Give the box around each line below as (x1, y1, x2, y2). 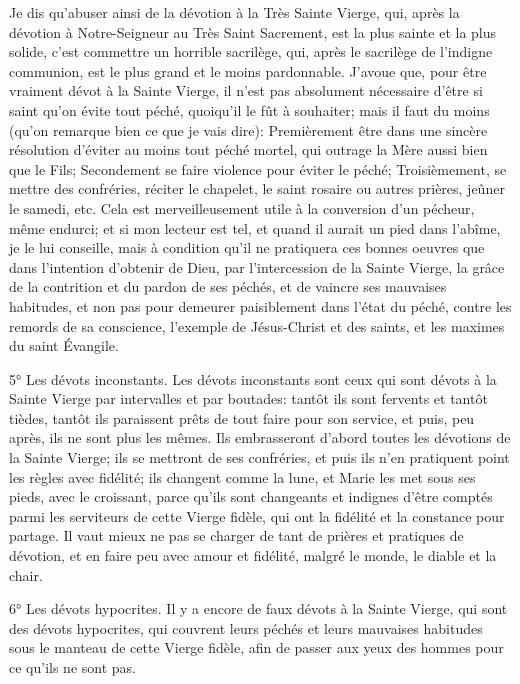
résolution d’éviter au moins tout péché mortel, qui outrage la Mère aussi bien (9, 139, 488, 160)
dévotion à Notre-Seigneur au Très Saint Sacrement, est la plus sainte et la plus (9, 21, 497, 42)
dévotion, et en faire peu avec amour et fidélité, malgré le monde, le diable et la (9, 545, 497, 566)
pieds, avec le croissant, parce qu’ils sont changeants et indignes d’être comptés (9, 486, 493, 507)
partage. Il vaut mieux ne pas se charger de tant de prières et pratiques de (9, 525, 464, 546)
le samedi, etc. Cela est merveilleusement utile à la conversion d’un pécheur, (9, 197, 475, 218)
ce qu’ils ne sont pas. (9, 657, 136, 677)
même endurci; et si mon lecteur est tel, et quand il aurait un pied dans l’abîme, (9, 217, 501, 238)
